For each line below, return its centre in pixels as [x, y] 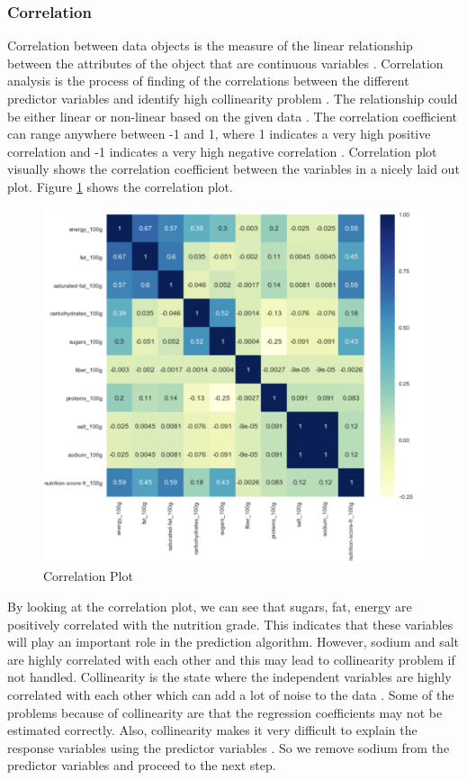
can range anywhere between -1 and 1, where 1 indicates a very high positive [219, 134]
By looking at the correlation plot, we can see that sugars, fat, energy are [210, 606]
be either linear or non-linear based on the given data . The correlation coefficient [233, 116]
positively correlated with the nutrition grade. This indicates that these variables [230, 624]
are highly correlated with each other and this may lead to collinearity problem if [231, 659]
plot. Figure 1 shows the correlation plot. [120, 186]
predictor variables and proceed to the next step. [142, 765]
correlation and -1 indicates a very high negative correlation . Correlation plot [222, 151]
